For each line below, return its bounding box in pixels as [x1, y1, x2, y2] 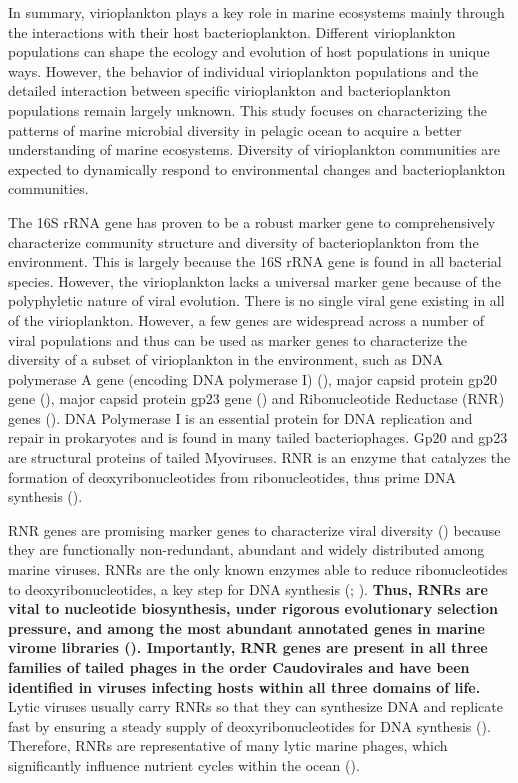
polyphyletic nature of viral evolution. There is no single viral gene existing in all [8, 290, 505, 311]
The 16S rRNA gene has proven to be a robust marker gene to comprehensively [8, 211, 496, 232]
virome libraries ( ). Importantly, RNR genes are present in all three [8, 637, 488, 658]
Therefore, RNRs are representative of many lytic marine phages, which [8, 735, 448, 756]
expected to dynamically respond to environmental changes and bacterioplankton [8, 158, 506, 179]
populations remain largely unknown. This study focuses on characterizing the [8, 99, 487, 120]
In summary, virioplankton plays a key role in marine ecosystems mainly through [8, 2, 505, 22]
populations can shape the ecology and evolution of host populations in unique [8, 41, 490, 62]
